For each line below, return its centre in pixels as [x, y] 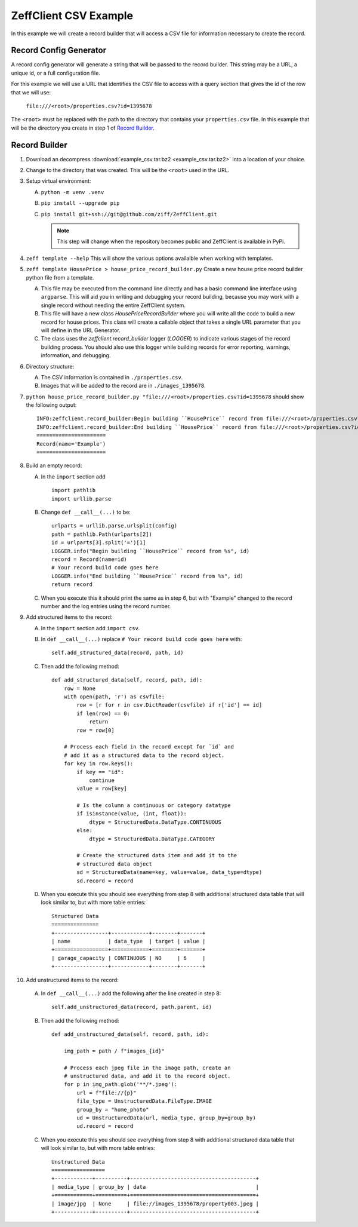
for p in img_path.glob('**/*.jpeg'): [121, 1085]
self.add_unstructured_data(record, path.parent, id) [132, 1007]
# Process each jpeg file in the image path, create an [147, 1068]
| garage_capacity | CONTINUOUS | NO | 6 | [129, 958]
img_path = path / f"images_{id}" [114, 1051]
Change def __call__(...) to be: [86, 512]
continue [102, 780]
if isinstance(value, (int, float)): [132, 814]
